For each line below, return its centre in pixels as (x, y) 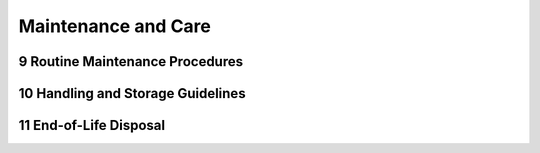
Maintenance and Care (115, 26)
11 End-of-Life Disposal (91, 125)
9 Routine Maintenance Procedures (131, 61)
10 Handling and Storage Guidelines (132, 93)
